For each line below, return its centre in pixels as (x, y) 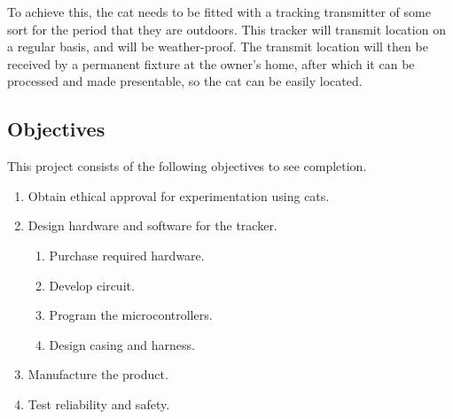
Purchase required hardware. (127, 255)
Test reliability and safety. (99, 403)
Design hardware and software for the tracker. (152, 225)
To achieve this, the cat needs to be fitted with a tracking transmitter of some (219, 12)
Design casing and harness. (122, 344)
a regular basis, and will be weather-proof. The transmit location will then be (218, 47)
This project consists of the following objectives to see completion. (187, 166)
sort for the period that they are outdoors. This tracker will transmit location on (226, 29)
